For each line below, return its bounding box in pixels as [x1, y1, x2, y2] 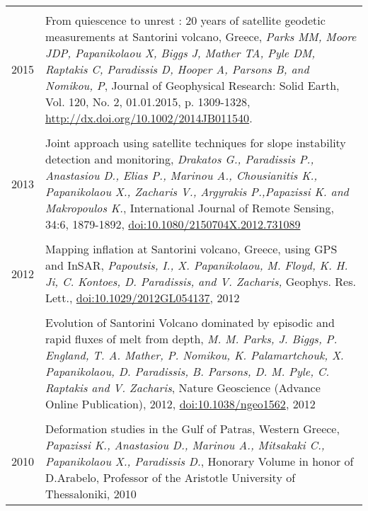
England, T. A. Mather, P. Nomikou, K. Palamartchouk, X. [45, 347, 344, 363]
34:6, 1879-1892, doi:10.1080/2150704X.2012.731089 [45, 216, 301, 232]
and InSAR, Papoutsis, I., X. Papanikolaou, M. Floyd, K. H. [45, 257, 348, 273]
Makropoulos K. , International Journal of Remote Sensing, [45, 200, 334, 216]
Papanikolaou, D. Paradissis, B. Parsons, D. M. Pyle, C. [45, 363, 330, 379]
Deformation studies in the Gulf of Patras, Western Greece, [45, 420, 340, 437]
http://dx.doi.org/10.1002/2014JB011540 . [45, 110, 253, 126]
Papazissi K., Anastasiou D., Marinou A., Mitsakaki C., [45, 437, 325, 453]
